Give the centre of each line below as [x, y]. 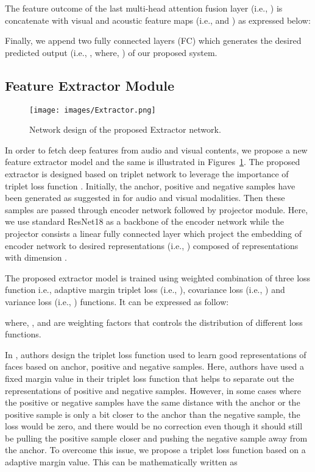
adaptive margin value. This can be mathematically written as [121, 462]
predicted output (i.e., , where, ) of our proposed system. [111, 52]
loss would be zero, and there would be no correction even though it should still [154, 426]
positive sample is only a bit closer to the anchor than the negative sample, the [153, 414]
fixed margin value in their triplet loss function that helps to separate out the [150, 378]
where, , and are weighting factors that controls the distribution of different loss [154, 322]
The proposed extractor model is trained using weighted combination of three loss [158, 277]
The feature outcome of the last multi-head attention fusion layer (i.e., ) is [144, 8]
